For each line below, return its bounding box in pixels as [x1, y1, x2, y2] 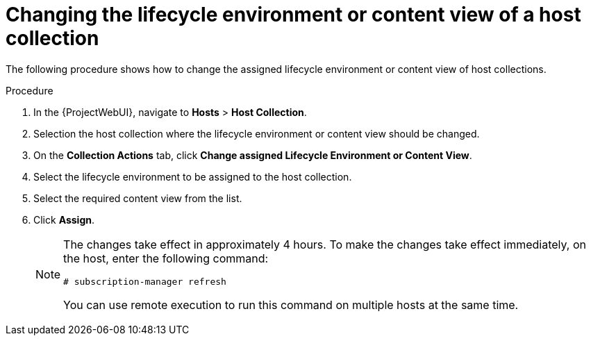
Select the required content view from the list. [33, 192, 242, 204]
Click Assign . [33, 213, 95, 226]
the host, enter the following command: [63, 251, 269, 265]
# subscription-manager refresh [63, 276, 226, 287]
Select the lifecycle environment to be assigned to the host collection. [33, 170, 352, 183]
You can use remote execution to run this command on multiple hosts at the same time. [63, 297, 519, 312]
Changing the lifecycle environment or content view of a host [6, 3, 581, 26]
